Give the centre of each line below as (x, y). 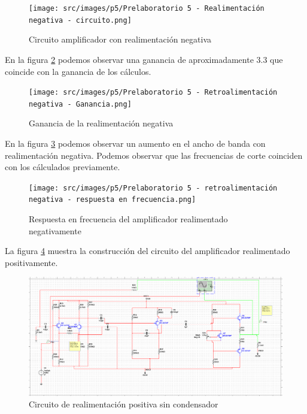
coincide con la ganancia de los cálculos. (78, 71)
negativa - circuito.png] (80, 20)
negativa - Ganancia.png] (80, 104)
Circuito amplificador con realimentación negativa (120, 39)
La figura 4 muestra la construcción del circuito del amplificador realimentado (148, 251)
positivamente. (31, 262)
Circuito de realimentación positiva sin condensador (124, 404)
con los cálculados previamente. (63, 167)
